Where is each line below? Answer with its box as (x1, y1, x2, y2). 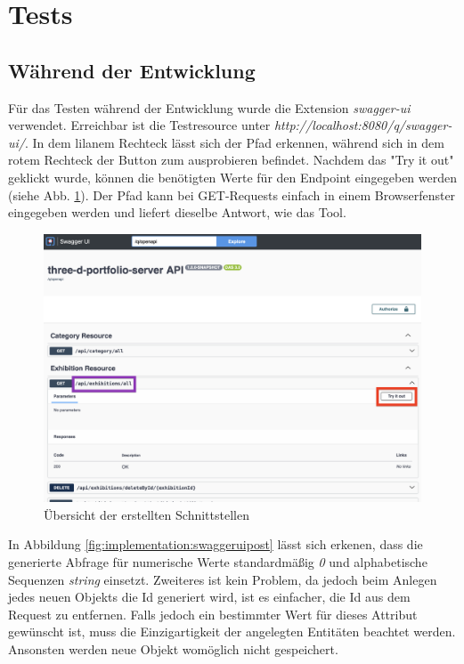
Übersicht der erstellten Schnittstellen (44, 505, 249, 523)
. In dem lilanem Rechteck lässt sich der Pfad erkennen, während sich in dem (24, 133, 444, 151)
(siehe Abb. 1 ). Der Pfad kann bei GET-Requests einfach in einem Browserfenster (8, 185, 456, 204)
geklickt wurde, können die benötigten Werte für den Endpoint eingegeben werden (8, 167, 458, 186)
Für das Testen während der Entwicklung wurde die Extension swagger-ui (8, 98, 411, 117)
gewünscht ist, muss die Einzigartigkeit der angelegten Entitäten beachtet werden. (8, 622, 456, 641)
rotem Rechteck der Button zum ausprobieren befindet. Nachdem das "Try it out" (8, 150, 454, 169)
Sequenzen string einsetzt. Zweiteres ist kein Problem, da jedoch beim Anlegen (8, 570, 437, 588)
